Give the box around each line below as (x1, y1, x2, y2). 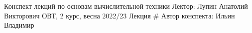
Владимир (4, 20, 34, 30)
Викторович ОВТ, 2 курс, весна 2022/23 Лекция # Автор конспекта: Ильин (4, 10, 235, 20)
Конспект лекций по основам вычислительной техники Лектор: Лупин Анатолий (4, 1, 248, 11)
